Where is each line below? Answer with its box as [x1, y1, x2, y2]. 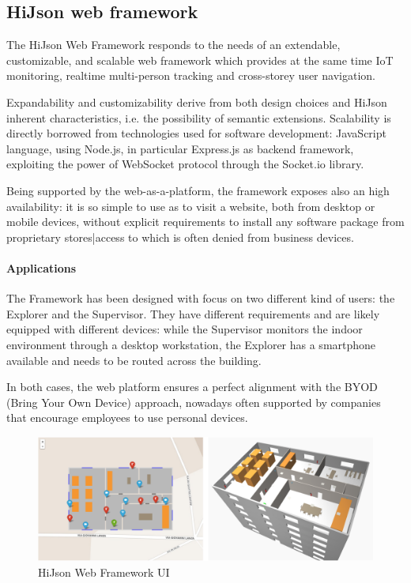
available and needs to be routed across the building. [6, 352, 262, 368]
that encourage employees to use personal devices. [6, 409, 248, 426]
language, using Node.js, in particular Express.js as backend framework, [6, 140, 354, 156]
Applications [6, 259, 77, 276]
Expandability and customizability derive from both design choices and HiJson [6, 93, 387, 110]
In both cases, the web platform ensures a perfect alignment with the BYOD [6, 378, 378, 395]
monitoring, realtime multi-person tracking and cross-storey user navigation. [6, 67, 375, 84]
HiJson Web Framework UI [38, 563, 170, 580]
